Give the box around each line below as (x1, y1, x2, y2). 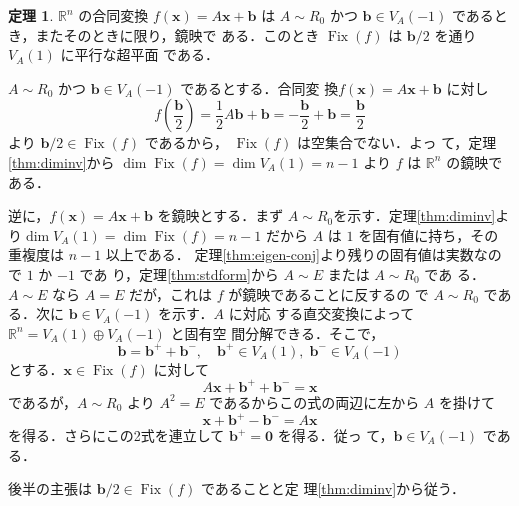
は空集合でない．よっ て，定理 (296, 132, 497, 153)
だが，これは (128, 283, 213, 304)
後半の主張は (8, 478, 92, 499)
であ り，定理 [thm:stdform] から (79, 263, 279, 284)
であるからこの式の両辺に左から (209, 391, 420, 412)
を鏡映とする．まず (157, 205, 284, 226)
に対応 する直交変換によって (228, 303, 415, 324)
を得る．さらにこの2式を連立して (8, 425, 225, 445)
